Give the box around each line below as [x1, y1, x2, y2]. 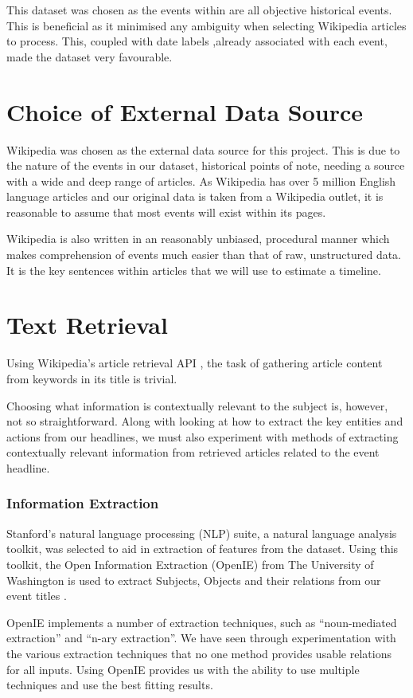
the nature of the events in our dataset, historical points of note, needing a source [6, 157, 405, 174]
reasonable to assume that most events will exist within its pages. [6, 203, 326, 220]
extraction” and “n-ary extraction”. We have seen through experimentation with [6, 629, 396, 646]
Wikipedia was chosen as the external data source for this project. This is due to [6, 141, 400, 158]
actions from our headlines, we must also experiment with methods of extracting [6, 428, 399, 445]
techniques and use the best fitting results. [6, 676, 213, 693]
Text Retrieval [6, 308, 168, 341]
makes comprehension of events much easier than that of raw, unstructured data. [6, 246, 402, 263]
